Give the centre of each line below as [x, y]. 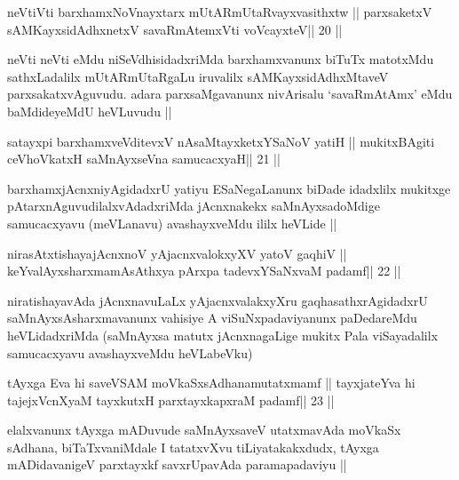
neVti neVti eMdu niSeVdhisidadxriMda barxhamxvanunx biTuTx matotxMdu [221, 59]
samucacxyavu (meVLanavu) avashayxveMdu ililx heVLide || [172, 223]
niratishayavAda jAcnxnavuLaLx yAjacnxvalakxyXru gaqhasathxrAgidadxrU [218, 300]
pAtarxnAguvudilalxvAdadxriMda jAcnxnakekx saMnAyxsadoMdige [194, 206]
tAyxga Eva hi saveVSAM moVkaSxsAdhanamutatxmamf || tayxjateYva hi [211, 383]
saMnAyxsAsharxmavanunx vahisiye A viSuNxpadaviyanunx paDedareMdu [212, 318]
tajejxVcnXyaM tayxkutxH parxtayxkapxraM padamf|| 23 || [171, 400]
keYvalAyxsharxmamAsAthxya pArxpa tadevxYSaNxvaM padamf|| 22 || [204, 271]
